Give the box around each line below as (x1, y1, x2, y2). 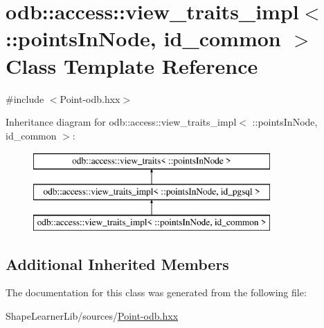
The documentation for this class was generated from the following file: (6, 285, 307, 300)
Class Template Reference (6, 51, 258, 79)
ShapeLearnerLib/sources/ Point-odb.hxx (6, 309, 179, 323)
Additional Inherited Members (6, 253, 229, 274)
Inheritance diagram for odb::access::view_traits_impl (6, 115, 237, 129)
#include (6, 91, 44, 106)
